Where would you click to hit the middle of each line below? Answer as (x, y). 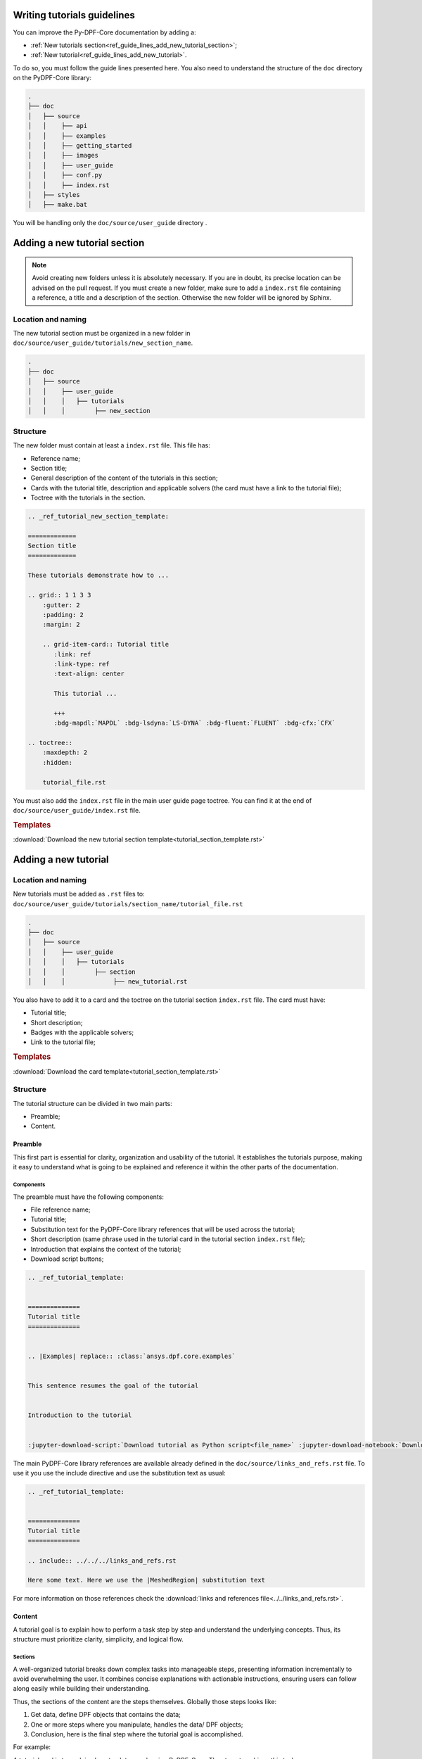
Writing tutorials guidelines (74, 15)
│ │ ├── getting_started (80, 146)
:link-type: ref (82, 664)
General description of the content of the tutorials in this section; (124, 478)
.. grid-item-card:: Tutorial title (105, 644)
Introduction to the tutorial (80, 1415)
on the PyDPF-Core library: (52, 78)
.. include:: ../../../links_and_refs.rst (102, 1561)
